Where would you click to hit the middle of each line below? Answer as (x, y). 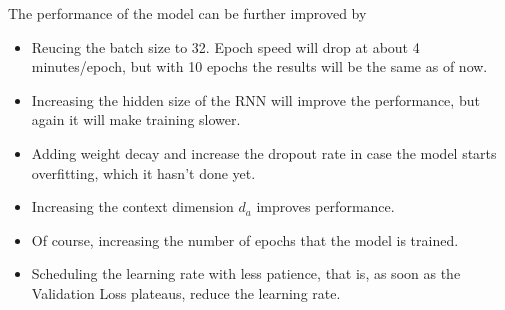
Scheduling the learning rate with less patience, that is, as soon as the (246, 273)
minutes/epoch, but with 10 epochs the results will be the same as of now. (259, 66)
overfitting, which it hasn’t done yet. (143, 172)
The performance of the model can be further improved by (187, 13)
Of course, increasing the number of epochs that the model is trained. (245, 239)
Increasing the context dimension (132, 206)
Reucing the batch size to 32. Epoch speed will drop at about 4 (225, 46)
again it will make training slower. (136, 119)
